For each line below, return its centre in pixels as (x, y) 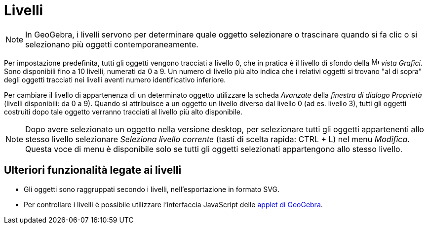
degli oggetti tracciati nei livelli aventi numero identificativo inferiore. (115, 79)
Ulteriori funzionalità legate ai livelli (93, 170)
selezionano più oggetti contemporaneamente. (112, 44)
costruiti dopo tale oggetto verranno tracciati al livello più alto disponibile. (123, 112)
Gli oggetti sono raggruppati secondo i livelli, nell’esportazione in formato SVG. (152, 189)
